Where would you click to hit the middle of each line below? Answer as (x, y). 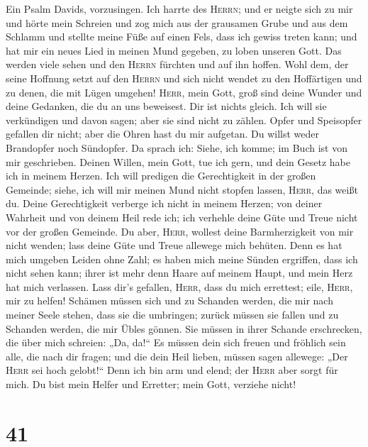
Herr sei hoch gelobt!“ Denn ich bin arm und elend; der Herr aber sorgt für (172, 370)
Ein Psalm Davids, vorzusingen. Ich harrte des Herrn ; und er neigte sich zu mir (179, 9)
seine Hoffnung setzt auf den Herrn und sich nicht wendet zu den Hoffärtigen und (184, 78)
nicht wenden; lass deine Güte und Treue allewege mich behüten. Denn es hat (174, 245)
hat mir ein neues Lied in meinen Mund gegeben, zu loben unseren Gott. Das (174, 50)
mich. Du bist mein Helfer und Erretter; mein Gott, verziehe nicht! (151, 384)
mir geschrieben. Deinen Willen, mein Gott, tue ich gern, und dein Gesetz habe (178, 161)
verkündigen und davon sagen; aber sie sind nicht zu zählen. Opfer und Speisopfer (184, 120)
